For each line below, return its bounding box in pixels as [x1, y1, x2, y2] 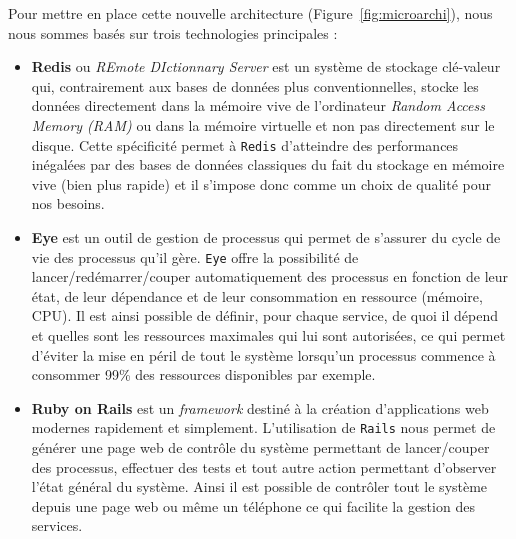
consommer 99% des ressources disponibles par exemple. [31, 364, 376, 385]
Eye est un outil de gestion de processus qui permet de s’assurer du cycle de [31, 227, 501, 247]
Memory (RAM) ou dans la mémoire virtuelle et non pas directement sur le [31, 114, 495, 135]
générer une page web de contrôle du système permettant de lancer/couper [31, 437, 490, 458]
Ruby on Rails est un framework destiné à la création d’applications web [31, 397, 489, 418]
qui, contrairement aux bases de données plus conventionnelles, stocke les [31, 75, 479, 96]
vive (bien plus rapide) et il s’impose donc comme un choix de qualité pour [31, 173, 491, 194]
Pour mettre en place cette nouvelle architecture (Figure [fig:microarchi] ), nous [8, 3, 493, 23]
